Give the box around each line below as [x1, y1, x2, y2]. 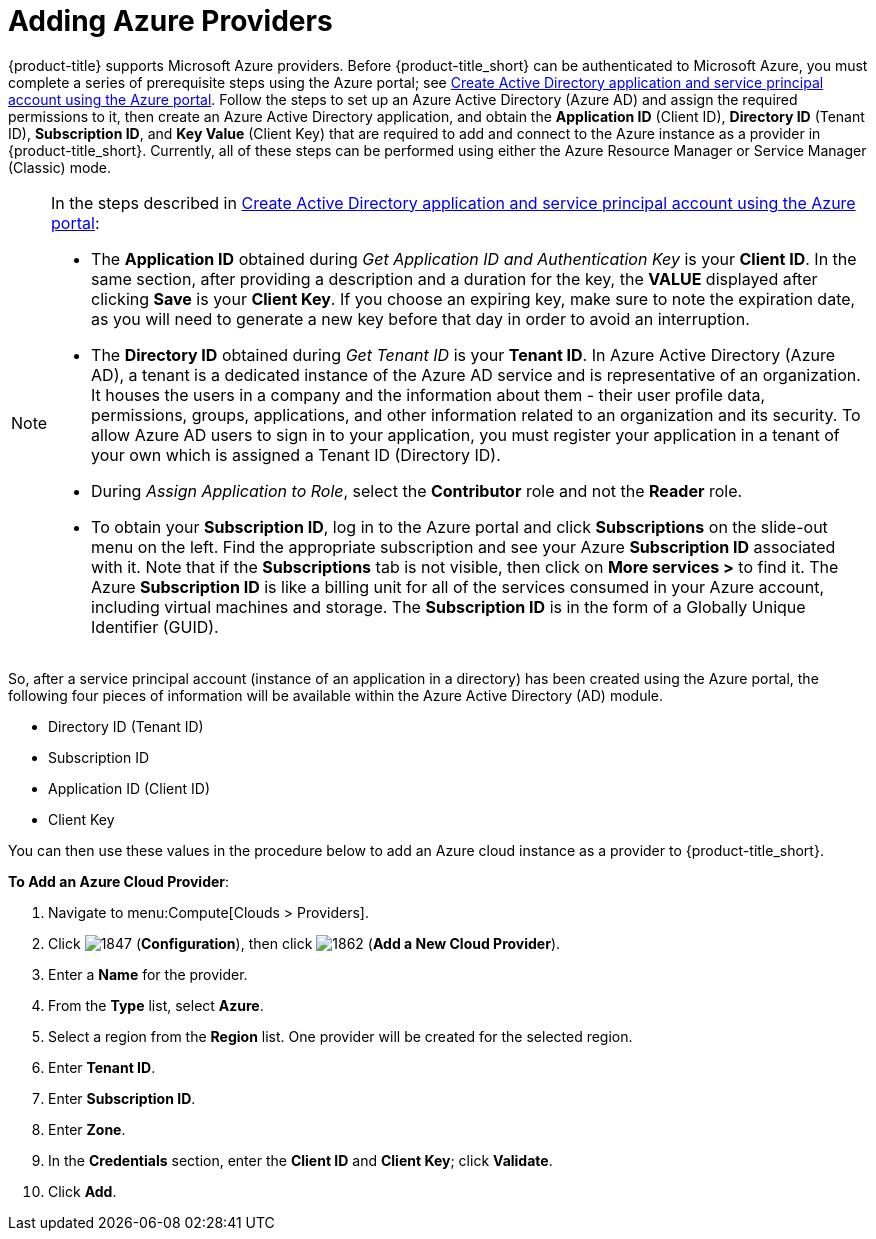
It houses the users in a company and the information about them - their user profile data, [91, 384, 766, 405]
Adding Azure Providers [8, 4, 333, 38]
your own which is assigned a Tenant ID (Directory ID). [91, 444, 501, 465]
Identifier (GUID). [91, 616, 219, 637]
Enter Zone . [48, 1120, 126, 1138]
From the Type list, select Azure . [48, 996, 264, 1014]
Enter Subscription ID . [48, 1089, 196, 1107]
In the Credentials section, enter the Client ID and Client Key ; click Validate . [48, 1151, 553, 1169]
